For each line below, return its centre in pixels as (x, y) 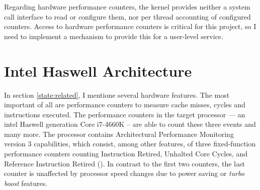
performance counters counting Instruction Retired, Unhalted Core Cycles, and (126, 154)
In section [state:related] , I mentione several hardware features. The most (117, 94)
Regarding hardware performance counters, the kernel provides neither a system (127, 7)
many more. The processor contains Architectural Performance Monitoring (119, 134)
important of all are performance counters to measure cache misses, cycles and (125, 105)
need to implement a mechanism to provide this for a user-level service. (114, 36)
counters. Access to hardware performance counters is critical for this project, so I (130, 26)
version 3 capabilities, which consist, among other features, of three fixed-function (130, 144)
